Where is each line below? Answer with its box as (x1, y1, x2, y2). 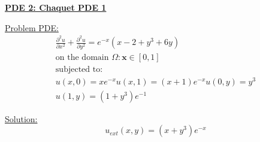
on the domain (55, 53, 109, 62)
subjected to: (55, 65, 103, 74)
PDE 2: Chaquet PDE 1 (5, 1, 107, 13)
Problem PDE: (5, 21, 59, 34)
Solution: (5, 112, 38, 125)
